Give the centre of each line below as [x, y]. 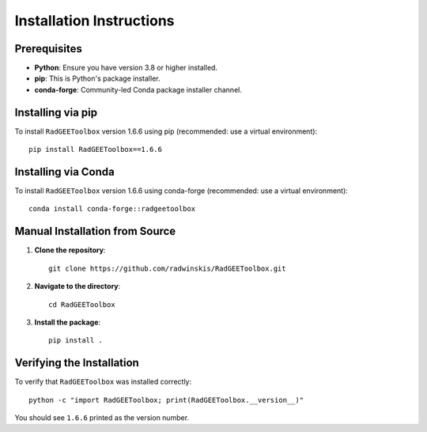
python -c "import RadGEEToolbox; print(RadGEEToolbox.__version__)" [166, 400]
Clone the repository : [70, 250]
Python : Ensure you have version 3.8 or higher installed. [126, 68]
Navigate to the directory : [77, 286]
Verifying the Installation [77, 363]
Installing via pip [56, 112]
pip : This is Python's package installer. [97, 78]
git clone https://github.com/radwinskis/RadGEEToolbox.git [167, 268]
